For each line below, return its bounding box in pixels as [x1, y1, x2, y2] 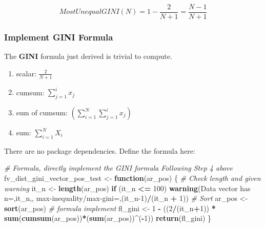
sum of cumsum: [16, 107, 68, 117]
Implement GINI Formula [4, 30, 113, 43]
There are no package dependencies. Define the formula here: [4, 145, 195, 156]
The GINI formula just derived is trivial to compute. [4, 51, 172, 61]
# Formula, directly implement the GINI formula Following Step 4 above [4, 162, 233, 173]
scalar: [16, 68, 36, 78]
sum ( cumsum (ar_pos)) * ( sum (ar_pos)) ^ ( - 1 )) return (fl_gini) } [4, 213, 212, 223]
